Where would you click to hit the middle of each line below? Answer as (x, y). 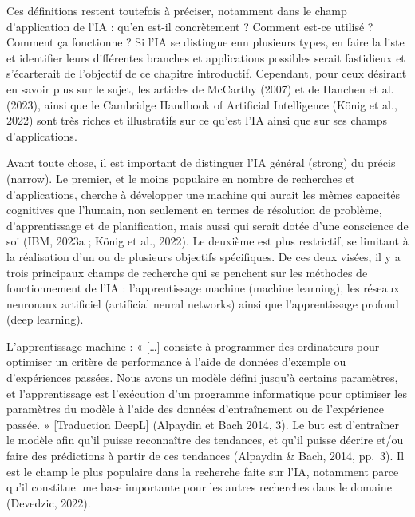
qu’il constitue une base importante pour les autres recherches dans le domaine (199, 487)
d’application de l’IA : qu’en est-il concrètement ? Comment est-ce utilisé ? (190, 26)
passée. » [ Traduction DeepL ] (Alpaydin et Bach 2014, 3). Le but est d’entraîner (203, 424)
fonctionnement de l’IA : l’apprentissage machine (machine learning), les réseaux (203, 288)
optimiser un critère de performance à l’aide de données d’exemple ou (176, 362)
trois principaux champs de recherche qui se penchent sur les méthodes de (187, 272)
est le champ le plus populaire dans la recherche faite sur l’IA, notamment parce (203, 471)
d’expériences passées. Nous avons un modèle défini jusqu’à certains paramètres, (202, 378)
